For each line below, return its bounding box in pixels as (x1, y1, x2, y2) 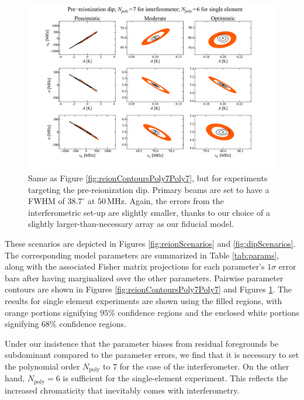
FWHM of (28, 195, 65, 207)
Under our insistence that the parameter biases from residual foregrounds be (5, 337, 279, 349)
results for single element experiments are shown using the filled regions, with (5, 294, 282, 306)
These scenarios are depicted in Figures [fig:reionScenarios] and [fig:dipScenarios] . (5, 237, 296, 249)
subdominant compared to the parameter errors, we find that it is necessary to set (5, 349, 299, 361)
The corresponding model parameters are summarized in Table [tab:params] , (5, 249, 279, 261)
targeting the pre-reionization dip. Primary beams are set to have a (28, 183, 270, 195)
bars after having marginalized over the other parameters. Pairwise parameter (5, 271, 284, 284)
